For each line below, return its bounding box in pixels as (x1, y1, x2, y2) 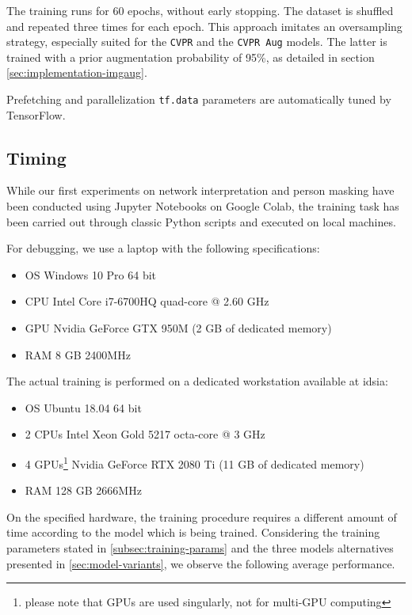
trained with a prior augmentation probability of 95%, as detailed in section (6, 48, 375, 65)
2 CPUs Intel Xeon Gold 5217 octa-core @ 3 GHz (25, 426, 265, 442)
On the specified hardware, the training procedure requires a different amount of (6, 508, 397, 525)
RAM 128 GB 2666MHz (25, 482, 142, 499)
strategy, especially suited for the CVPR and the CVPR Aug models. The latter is (6, 33, 387, 50)
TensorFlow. (6, 106, 66, 123)
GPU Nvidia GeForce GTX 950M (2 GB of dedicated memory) (25, 320, 332, 336)
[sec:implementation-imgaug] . (6, 64, 147, 81)
